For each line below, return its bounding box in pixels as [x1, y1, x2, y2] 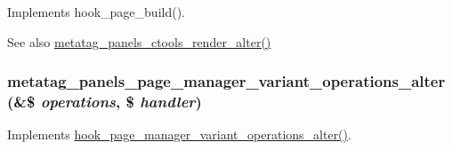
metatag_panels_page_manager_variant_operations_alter [7, 70, 446, 92]
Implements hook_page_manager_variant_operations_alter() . [7, 125, 351, 144]
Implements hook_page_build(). [7, 3, 185, 20]
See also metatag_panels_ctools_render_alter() [7, 32, 271, 51]
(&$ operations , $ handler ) [7, 91, 202, 113]
